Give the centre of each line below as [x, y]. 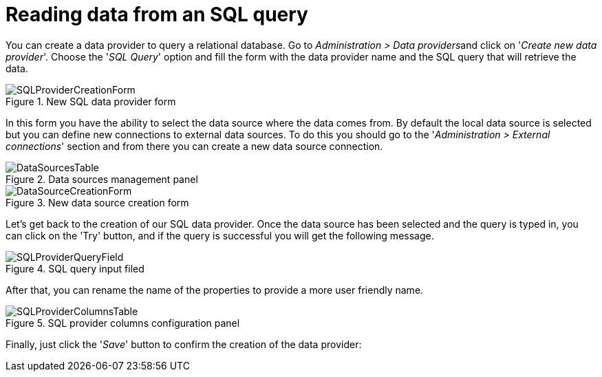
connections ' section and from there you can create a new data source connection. [194, 146]
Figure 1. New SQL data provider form [91, 101]
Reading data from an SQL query [157, 14]
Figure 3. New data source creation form [97, 202]
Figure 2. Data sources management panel [102, 179]
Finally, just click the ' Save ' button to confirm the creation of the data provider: [184, 344]
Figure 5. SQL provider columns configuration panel [123, 323]
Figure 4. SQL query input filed [75, 268]
